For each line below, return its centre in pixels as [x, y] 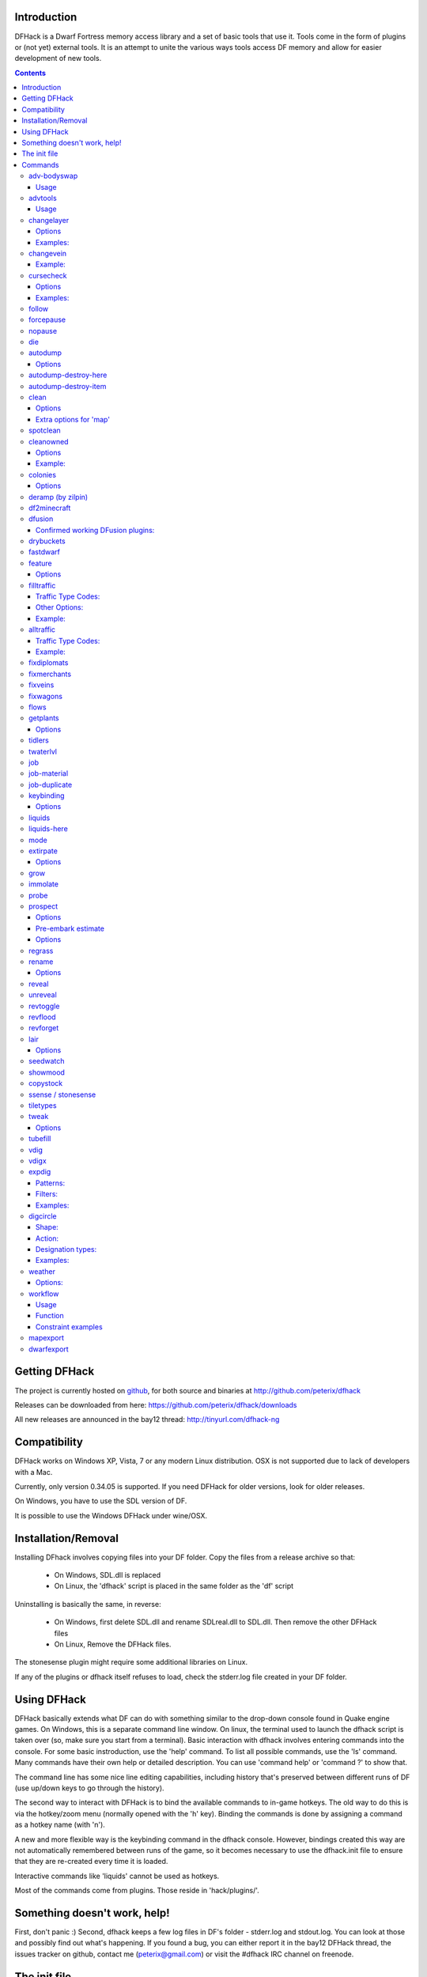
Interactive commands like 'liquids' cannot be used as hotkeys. [117, 1876]
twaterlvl [43, 751]
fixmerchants [50, 674]
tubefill [40, 1139]
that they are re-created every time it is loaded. [91, 1862]
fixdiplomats [49, 663]
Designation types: [66, 1249]
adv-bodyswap [53, 176]
